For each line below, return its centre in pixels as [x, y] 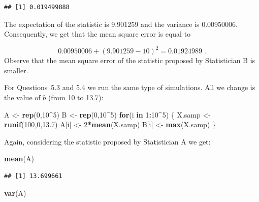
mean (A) [19, 158]
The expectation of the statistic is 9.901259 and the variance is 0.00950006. [121, 24]
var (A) [15, 193]
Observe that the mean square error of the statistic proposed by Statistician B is [130, 60]
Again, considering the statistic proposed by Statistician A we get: [107, 141]
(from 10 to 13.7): [76, 97]
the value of [22, 97]
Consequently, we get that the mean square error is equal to [98, 34]
